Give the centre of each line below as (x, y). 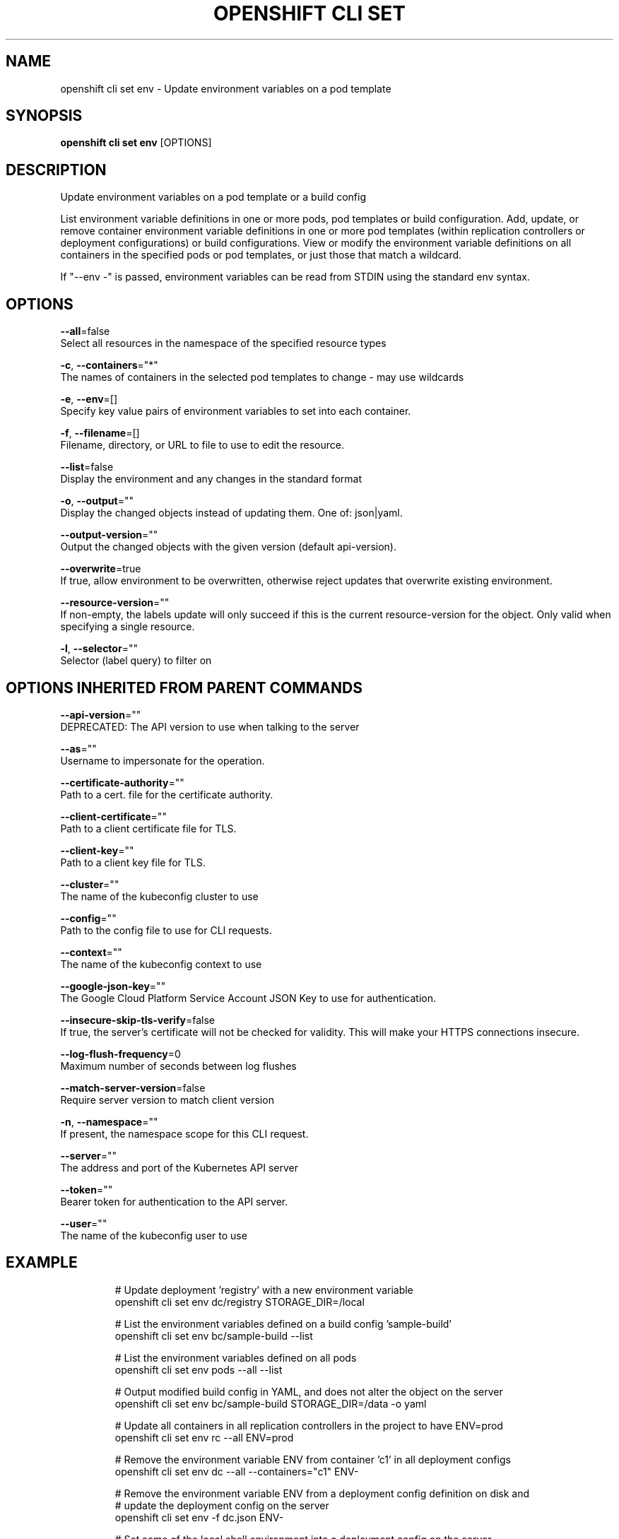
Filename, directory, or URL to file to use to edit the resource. (202, 445)
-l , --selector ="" (99, 649)
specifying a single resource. (128, 627)
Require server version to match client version (167, 1099)
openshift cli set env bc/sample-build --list (214, 1335)
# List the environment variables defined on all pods (236, 1357)
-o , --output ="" (97, 501)
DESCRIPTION (56, 170)
